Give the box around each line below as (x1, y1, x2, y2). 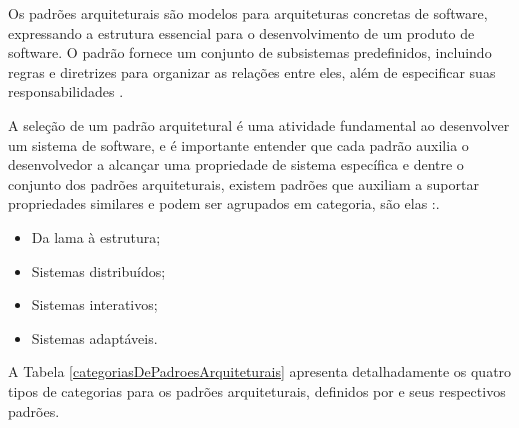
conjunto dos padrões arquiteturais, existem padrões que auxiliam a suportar (8, 173, 479, 194)
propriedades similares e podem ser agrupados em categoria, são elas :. (8, 193, 440, 214)
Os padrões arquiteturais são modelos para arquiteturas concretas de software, (8, 3, 488, 23)
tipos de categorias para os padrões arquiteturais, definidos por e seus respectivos (8, 380, 506, 401)
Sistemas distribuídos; (31, 260, 166, 281)
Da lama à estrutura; (31, 226, 161, 247)
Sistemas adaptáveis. (31, 327, 158, 348)
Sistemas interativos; (31, 294, 158, 315)
